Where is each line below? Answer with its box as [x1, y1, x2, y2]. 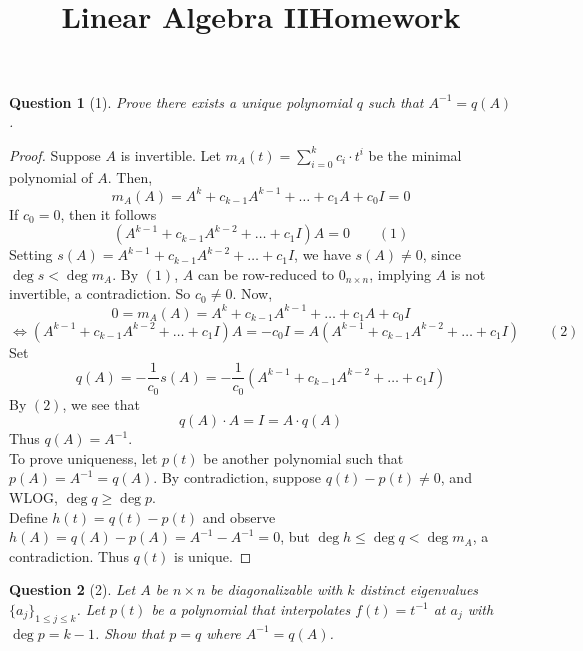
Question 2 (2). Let [9, 579, 136, 600]
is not [450, 263, 486, 284]
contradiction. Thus [9, 545, 129, 566]
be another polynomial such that [203, 447, 404, 468]
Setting [9, 244, 53, 265]
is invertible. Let [120, 144, 221, 165]
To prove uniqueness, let [9, 447, 158, 468]
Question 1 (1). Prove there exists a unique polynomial [9, 91, 352, 112]
